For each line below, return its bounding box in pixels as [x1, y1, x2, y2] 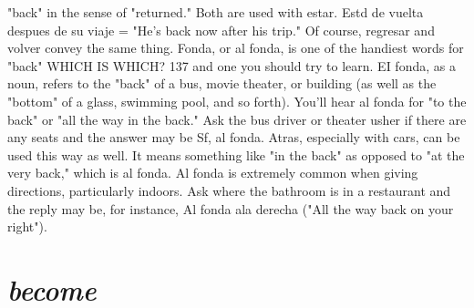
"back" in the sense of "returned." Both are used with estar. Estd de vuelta [7, 3, 424, 21]
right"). [7, 217, 47, 236]
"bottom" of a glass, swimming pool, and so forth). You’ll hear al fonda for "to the [7, 91, 467, 110]
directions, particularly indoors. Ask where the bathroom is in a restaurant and [7, 180, 451, 200]
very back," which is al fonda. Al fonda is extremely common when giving [7, 163, 418, 182]
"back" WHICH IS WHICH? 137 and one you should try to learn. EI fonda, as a [7, 56, 456, 75]
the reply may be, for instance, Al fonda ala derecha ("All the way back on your [7, 199, 454, 218]
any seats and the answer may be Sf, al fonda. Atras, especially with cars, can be [7, 128, 460, 147]
